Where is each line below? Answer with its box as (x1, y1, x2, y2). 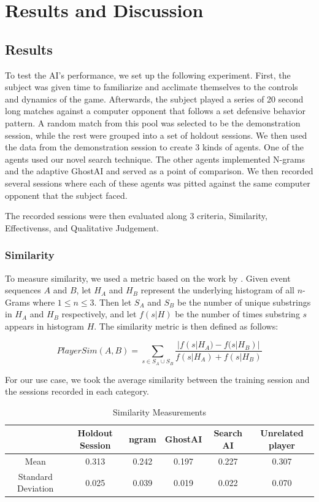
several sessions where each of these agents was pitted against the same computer (5, 176, 310, 189)
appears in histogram (5, 319, 84, 332)
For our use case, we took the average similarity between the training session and (5, 373, 310, 385)
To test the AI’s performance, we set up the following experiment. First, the (5, 68, 291, 81)
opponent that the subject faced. (5, 188, 128, 201)
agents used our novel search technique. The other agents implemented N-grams (5, 152, 305, 165)
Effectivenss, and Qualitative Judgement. (5, 221, 159, 234)
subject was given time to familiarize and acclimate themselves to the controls (5, 80, 298, 93)
